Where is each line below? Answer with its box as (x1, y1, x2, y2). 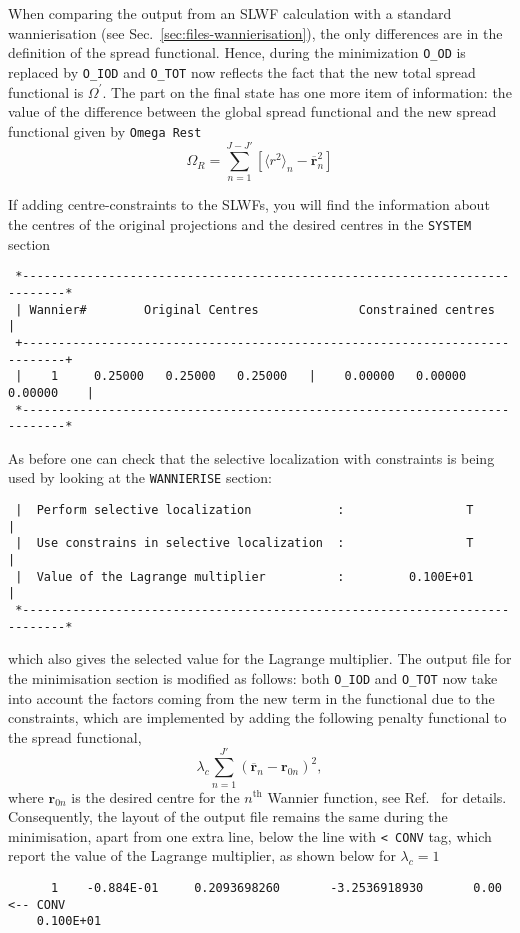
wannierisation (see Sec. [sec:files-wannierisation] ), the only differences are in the (8, 22, 503, 43)
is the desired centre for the (71, 786, 240, 807)
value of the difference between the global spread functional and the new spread (8, 101, 497, 122)
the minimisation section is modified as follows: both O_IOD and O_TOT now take (8, 667, 498, 688)
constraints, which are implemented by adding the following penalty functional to (8, 707, 507, 728)
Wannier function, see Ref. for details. (267, 786, 507, 807)
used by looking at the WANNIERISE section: (8, 467, 272, 488)
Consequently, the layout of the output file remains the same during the (8, 806, 448, 827)
